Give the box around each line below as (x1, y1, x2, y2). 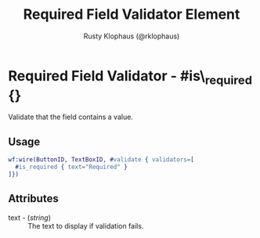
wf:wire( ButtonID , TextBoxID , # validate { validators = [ (8, 156, 194, 164)
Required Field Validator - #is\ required (8, 67, 253, 88)
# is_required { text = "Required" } (15, 163, 128, 171)
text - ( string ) (8, 213, 51, 222)
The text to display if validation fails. (27, 221, 144, 230)
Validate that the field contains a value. (8, 112, 133, 122)
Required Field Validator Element (23, 5, 240, 23)
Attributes (8, 192, 59, 205)
